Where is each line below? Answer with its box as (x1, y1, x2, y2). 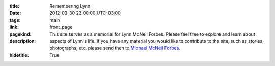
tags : (9, 17, 21, 23)
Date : (9, 10, 21, 16)
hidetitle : (9, 52, 29, 58)
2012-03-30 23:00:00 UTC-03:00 (49, 10, 121, 16)
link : (9, 24, 19, 30)
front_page (49, 24, 73, 30)
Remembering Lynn (49, 3, 91, 9)
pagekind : (9, 31, 32, 37)
